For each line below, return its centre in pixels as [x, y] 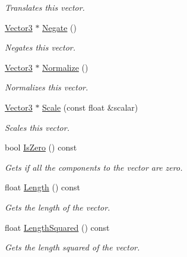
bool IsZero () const [41, 147]
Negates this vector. [40, 47]
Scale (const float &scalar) [90, 107]
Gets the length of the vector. [58, 207]
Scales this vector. [37, 127]
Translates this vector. [45, 7]
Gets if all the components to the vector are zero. [94, 167]
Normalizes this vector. [47, 87]
